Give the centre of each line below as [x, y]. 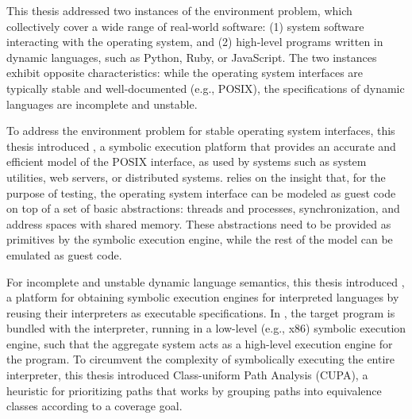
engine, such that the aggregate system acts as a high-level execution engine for [200, 343]
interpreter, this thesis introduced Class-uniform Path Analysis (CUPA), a [187, 375]
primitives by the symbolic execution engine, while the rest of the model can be [200, 239]
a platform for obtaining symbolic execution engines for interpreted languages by [203, 297]
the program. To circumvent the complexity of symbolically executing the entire [201, 359]
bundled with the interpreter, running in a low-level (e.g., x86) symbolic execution [206, 328]
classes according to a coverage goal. [94, 406]
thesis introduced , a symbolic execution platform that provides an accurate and [201, 146]
